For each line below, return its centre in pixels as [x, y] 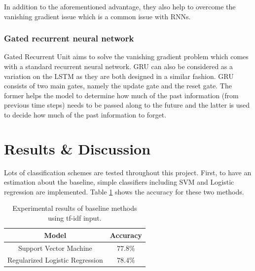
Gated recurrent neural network [69, 38]
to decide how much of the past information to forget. [85, 114]
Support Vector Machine [55, 248]
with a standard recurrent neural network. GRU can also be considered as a [119, 66]
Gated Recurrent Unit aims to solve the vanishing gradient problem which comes [126, 57]
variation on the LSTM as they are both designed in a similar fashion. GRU [119, 76]
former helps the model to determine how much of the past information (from [121, 95]
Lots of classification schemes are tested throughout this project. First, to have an [128, 172]
